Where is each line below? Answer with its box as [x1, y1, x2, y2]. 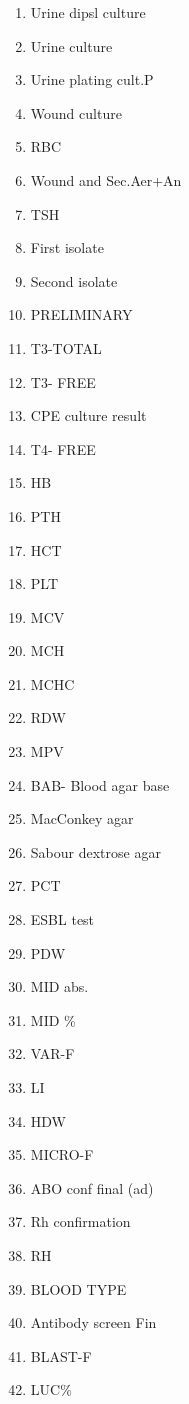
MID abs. [30, 976, 89, 997]
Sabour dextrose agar [30, 841, 161, 862]
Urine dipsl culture [30, 2, 146, 22]
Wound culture [30, 102, 122, 123]
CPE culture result [30, 405, 147, 426]
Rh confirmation [30, 1211, 131, 1232]
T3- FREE [30, 371, 96, 392]
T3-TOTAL [30, 337, 102, 358]
